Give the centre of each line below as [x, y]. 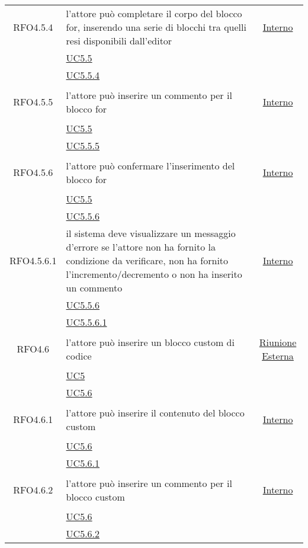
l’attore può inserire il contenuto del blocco [155, 412]
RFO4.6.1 [33, 419]
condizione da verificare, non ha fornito [147, 260]
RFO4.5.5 [33, 102]
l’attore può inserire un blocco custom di [150, 342]
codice [79, 355]
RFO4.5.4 [33, 27]
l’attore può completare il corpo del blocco [154, 13]
